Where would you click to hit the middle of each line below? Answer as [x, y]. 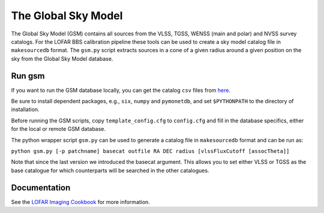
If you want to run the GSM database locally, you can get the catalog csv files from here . [121, 90]
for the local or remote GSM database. [58, 129]
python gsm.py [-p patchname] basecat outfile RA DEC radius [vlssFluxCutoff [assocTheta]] [150, 151]
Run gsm [28, 76]
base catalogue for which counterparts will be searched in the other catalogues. [110, 170]
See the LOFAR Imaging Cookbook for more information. [80, 202]
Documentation [41, 187]
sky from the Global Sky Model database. [62, 58]
